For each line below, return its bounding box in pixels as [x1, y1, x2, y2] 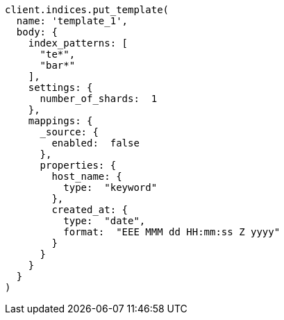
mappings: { [28, 115, 93, 126]
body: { [16, 26, 58, 37]
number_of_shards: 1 [40, 93, 158, 104]
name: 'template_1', [16, 15, 128, 26]
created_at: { [51, 204, 128, 215]
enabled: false [51, 137, 140, 149]
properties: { [40, 160, 117, 171]
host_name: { [51, 171, 122, 182]
